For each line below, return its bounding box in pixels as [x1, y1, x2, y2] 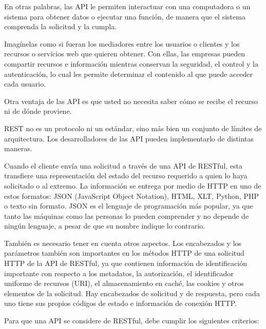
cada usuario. [4, 78, 46, 89]
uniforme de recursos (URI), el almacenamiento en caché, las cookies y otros [4, 278, 244, 289]
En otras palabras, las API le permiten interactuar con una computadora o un [4, 1, 251, 11]
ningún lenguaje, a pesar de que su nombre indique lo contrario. [4, 220, 205, 231]
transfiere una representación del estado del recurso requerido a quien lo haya [4, 170, 248, 181]
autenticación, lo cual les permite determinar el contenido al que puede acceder [4, 68, 253, 79]
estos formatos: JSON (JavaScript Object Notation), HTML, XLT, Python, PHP [4, 190, 259, 201]
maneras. [4, 143, 32, 154]
